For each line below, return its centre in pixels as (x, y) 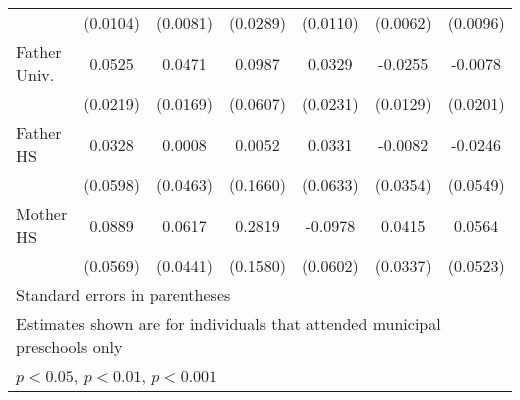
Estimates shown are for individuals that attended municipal (228, 323)
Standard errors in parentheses (123, 294)
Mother (42, 213)
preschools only (69, 346)
